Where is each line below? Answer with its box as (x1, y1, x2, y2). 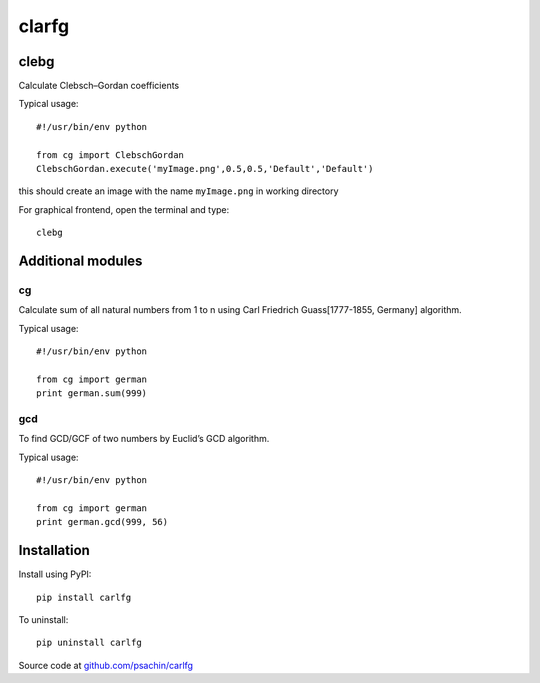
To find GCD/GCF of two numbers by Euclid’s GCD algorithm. (18, 433, 270, 445)
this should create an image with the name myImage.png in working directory (18, 185, 339, 197)
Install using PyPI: (18, 568, 92, 580)
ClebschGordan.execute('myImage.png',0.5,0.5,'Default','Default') (36, 163, 374, 175)
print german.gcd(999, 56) (36, 516, 169, 528)
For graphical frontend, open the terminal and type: (18, 203, 230, 215)
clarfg (18, 15, 70, 37)
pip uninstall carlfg (36, 637, 142, 649)
